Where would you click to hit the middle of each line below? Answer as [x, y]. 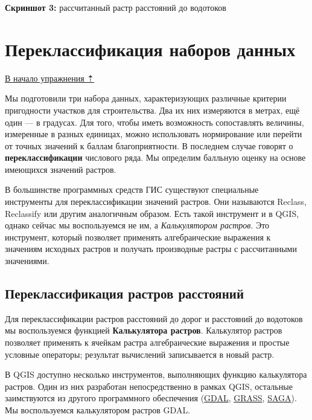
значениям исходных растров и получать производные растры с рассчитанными [151, 249]
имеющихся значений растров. [61, 169]
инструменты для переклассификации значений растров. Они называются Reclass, [156, 202]
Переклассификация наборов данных [150, 49]
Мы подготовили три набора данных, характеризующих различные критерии [146, 98]
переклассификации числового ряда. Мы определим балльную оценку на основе [155, 157]
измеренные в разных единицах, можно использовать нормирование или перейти [154, 134]
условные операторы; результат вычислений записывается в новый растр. [140, 354]
